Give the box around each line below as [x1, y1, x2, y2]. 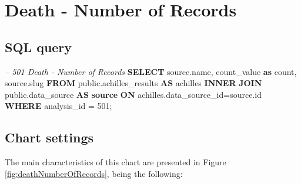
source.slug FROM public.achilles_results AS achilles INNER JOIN [5, 77, 262, 89]
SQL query [5, 38, 72, 56]
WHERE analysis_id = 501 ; [5, 100, 112, 112]
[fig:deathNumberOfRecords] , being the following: [5, 167, 183, 179]
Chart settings [5, 128, 94, 146]
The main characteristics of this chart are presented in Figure [5, 156, 226, 168]
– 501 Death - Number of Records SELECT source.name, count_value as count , [5, 65, 297, 77]
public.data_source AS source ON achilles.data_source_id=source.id [5, 88, 262, 100]
